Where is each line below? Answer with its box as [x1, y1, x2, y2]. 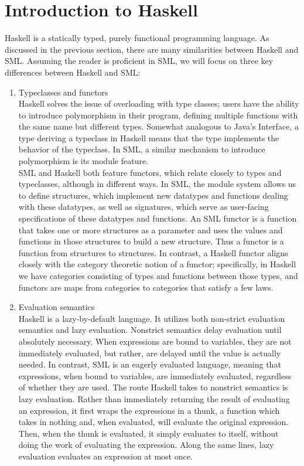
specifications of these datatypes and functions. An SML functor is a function [18, 212, 297, 225]
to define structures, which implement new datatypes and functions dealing [18, 189, 288, 201]
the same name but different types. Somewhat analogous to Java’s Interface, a [18, 120, 299, 132]
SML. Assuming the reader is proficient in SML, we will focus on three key [5, 55, 274, 67]
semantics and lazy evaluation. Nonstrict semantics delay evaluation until [18, 324, 282, 336]
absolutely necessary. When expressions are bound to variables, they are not [18, 335, 292, 347]
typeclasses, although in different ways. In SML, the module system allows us [18, 178, 296, 190]
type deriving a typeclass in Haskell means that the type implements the [18, 131, 279, 144]
